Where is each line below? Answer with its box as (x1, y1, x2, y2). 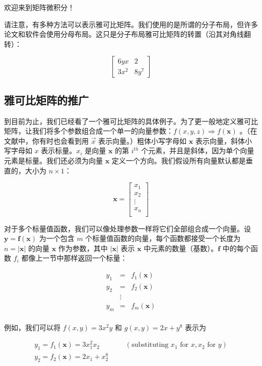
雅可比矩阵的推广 (4, 92, 89, 107)
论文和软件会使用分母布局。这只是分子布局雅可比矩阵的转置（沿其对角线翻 (4, 29, 251, 39)
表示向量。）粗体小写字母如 (98, 135, 187, 146)
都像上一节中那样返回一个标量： (21, 253, 127, 263)
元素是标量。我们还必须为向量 (4, 155, 103, 165)
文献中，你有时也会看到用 (4, 135, 89, 146)
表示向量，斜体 (195, 135, 245, 146)
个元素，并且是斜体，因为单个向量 (141, 145, 254, 156)
